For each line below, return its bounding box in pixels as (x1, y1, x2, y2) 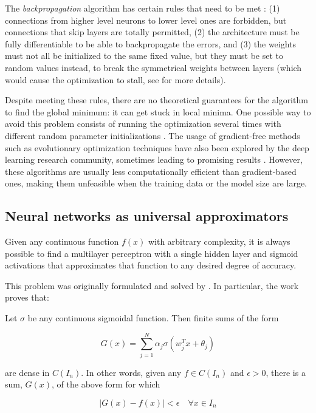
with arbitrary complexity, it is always (148, 235, 290, 248)
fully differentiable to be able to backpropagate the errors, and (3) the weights (5, 37, 297, 50)
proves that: (5, 291, 49, 304)
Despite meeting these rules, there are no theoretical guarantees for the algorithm (5, 94, 308, 106)
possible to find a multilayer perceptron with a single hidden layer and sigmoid (5, 247, 298, 259)
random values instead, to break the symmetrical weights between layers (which (5, 61, 302, 73)
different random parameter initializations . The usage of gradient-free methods (5, 129, 300, 142)
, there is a (266, 366, 306, 378)
